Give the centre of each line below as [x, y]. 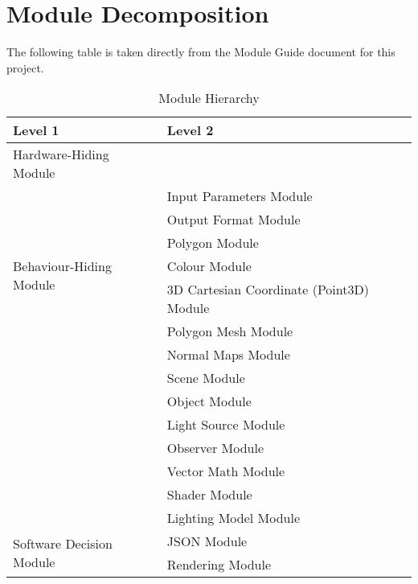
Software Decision [63, 544]
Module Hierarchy [209, 98]
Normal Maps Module [228, 355]
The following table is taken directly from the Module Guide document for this [201, 52]
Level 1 [36, 130]
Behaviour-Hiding [62, 266]
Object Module [209, 401]
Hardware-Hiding [61, 154]
